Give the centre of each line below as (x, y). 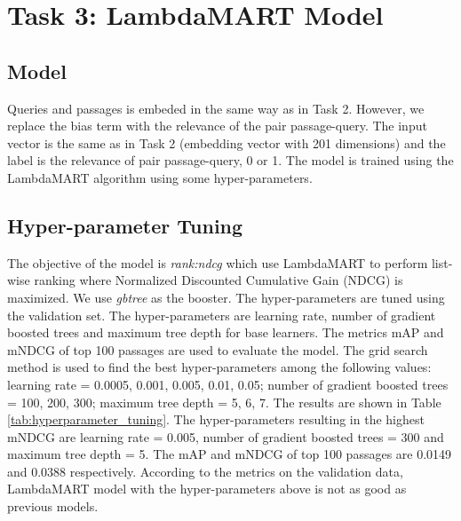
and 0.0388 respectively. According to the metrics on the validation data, (205, 471)
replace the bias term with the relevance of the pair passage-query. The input (217, 126)
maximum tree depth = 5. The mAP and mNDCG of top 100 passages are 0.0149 (230, 454)
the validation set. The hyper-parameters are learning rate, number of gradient (222, 315)
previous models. (53, 506)
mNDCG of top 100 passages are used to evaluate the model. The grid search (218, 349)
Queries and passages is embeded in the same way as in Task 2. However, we (216, 108)
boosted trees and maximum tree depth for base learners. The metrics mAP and (226, 332)
